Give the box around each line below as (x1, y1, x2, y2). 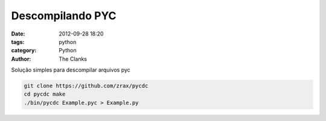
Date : (11, 30, 25, 37)
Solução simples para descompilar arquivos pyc (11, 66, 131, 73)
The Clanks (59, 55, 88, 63)
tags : (11, 38, 25, 45)
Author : (11, 55, 31, 63)
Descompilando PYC (11, 9, 117, 22)
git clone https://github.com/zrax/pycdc (24, 82, 149, 90)
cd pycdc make (24, 91, 66, 98)
